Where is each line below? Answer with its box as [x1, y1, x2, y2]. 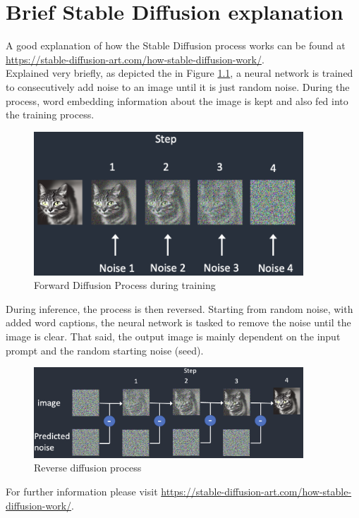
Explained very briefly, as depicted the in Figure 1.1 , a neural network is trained [6, 66, 353, 80]
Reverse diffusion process [34, 460, 142, 475]
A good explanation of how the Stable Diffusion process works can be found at [6, 38, 346, 53]
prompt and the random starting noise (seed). [6, 343, 204, 357]
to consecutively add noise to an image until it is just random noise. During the [6, 79, 350, 94]
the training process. [6, 107, 95, 122]
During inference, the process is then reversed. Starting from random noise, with [6, 301, 353, 316]
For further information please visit [6, 484, 158, 499]
